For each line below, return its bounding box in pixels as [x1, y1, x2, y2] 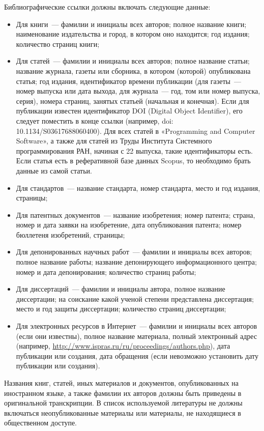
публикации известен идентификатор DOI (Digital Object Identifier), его [16, 105, 243, 116]
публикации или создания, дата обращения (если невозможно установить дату [16, 350, 258, 361]
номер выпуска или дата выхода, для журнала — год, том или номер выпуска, [16, 85, 260, 96]
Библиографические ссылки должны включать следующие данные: [4, 2, 211, 12]
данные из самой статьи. [16, 165, 92, 176]
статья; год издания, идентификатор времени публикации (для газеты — [16, 75, 241, 86]
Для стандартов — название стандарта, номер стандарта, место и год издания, [16, 182, 260, 193]
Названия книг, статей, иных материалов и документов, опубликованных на [4, 378, 239, 388]
